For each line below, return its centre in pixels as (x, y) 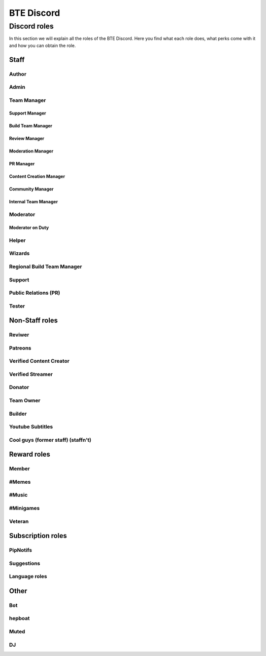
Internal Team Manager (33, 202)
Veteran (19, 521)
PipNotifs (20, 550)
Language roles (28, 577)
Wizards (19, 253)
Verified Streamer (31, 374)
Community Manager (31, 189)
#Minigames (24, 508)
